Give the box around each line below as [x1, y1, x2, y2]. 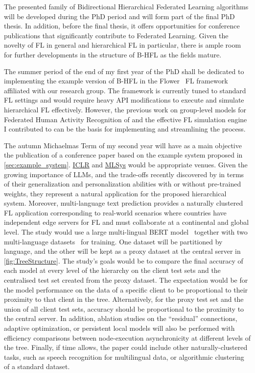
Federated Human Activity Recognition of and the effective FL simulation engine [4, 114, 247, 124]
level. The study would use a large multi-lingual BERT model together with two [4, 227, 248, 237]
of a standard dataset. [4, 361, 70, 372]
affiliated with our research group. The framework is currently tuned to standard [4, 85, 246, 95]
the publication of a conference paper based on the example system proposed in [4, 150, 243, 160]
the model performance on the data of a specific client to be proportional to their [4, 284, 248, 294]
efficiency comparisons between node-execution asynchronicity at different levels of [4, 332, 251, 343]
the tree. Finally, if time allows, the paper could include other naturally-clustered [4, 342, 248, 352]
